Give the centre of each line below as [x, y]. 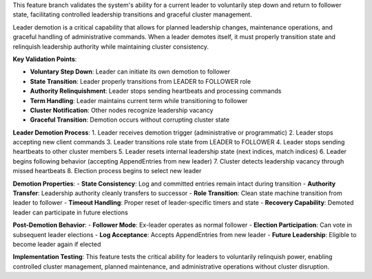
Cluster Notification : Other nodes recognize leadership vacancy [122, 110]
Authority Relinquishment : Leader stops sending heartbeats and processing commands [156, 91]
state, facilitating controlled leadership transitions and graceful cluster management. [133, 14]
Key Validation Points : [45, 59]
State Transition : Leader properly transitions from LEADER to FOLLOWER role [141, 81]
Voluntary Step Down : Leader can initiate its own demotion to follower [130, 71]
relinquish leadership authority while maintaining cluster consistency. [111, 46]
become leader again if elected [57, 244]
